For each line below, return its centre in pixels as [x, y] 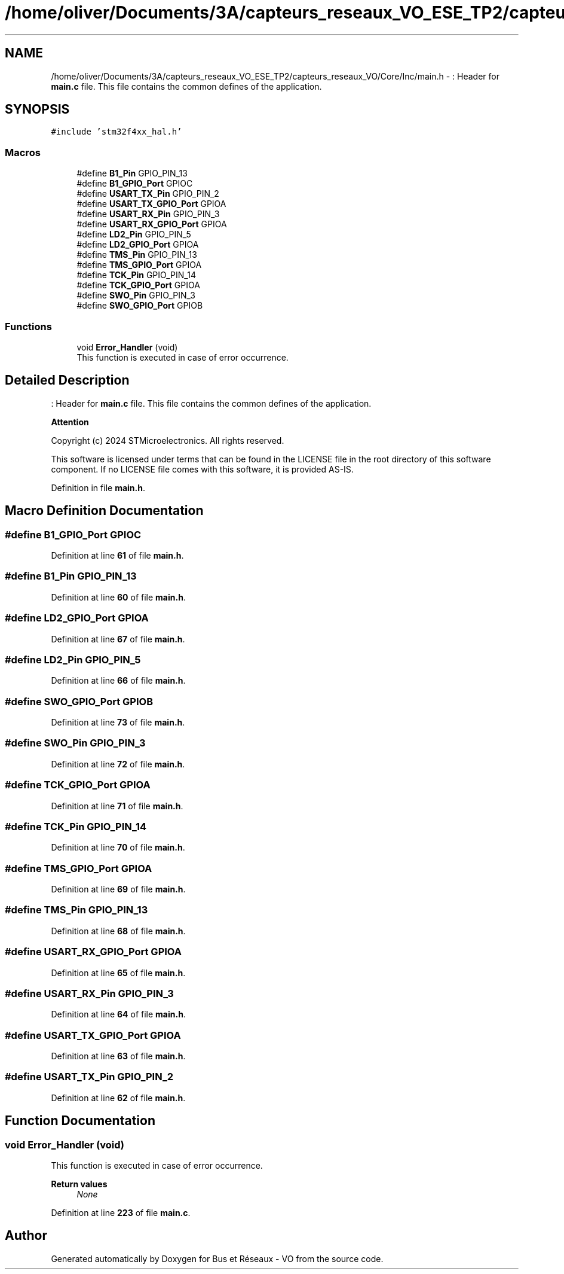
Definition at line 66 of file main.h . [118, 681]
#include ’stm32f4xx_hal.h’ [117, 132]
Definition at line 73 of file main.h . [118, 722]
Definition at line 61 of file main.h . [117, 555]
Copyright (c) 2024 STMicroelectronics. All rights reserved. [168, 440]
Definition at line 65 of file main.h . [118, 973]
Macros [23, 152]
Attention [70, 422]
